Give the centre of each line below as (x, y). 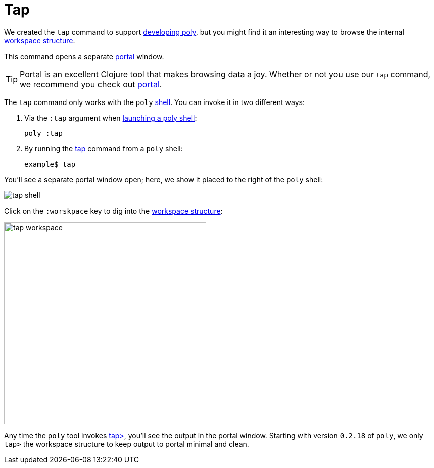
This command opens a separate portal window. (84, 56)
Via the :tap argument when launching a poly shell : (111, 118)
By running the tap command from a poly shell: (104, 148)
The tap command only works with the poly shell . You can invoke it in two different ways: (155, 102)
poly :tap (43, 133)
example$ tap (50, 164)
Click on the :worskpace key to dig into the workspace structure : (113, 211)
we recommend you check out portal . (91, 84)
